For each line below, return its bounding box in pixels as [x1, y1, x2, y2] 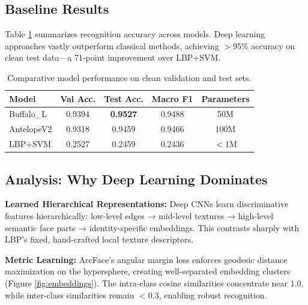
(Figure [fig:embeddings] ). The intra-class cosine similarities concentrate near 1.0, [5, 276, 304, 289]
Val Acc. [60, 92, 96, 104]
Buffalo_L [9, 107, 47, 120]
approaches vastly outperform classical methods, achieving [5, 39, 219, 52]
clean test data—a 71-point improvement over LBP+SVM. [5, 51, 221, 64]
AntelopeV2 [9, 122, 52, 135]
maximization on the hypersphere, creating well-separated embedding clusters [5, 265, 291, 277]
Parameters [201, 92, 250, 104]
